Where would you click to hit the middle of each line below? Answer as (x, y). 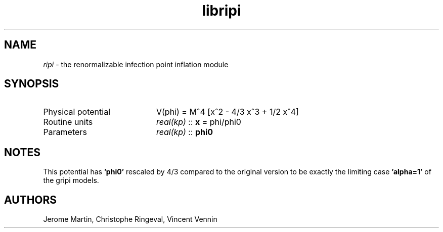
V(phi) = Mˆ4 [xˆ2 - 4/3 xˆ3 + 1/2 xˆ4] (227, 112)
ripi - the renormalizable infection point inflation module (136, 64)
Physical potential (77, 112)
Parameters (65, 132)
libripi (221, 11)
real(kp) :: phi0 (185, 132)
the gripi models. (71, 180)
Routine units (68, 122)
